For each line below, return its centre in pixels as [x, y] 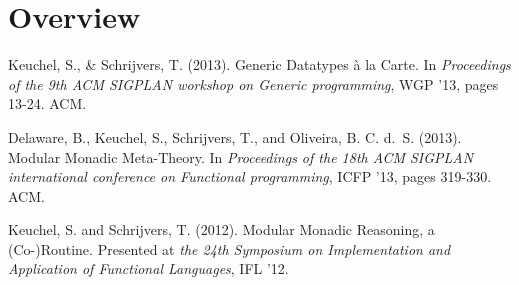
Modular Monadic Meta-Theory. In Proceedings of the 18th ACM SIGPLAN [241, 156]
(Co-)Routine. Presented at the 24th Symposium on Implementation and [229, 248]
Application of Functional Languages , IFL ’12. [148, 268]
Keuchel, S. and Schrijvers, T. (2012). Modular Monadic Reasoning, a [221, 229]
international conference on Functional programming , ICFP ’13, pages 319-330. [250, 176]
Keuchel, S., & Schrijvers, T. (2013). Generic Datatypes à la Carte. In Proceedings [259, 64]
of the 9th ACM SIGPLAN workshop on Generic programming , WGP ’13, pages [253, 83]
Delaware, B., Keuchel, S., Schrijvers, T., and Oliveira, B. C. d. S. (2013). [235, 136]
